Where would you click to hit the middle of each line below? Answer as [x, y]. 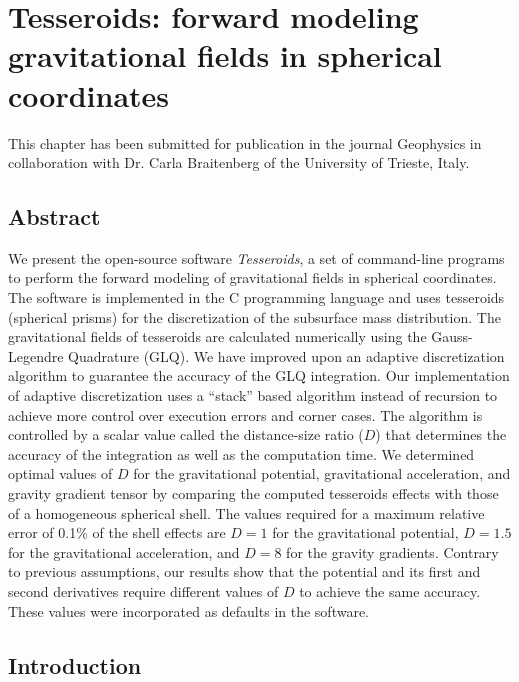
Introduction [75, 664]
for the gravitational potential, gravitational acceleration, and [322, 473]
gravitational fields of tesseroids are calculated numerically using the [217, 336]
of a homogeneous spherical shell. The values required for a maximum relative [246, 512]
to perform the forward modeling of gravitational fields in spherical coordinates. [252, 277]
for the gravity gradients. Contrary [392, 551]
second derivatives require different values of [143, 590]
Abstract [54, 216]
